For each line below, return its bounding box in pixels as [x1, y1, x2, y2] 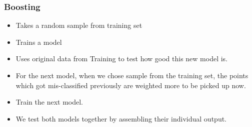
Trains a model [15, 36, 62, 47]
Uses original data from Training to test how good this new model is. [15, 53, 228, 64]
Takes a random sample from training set [15, 20, 142, 30]
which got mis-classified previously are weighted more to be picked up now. [15, 80, 246, 90]
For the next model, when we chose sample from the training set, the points [15, 70, 248, 80]
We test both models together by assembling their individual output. [15, 113, 226, 124]
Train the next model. [15, 97, 83, 107]
